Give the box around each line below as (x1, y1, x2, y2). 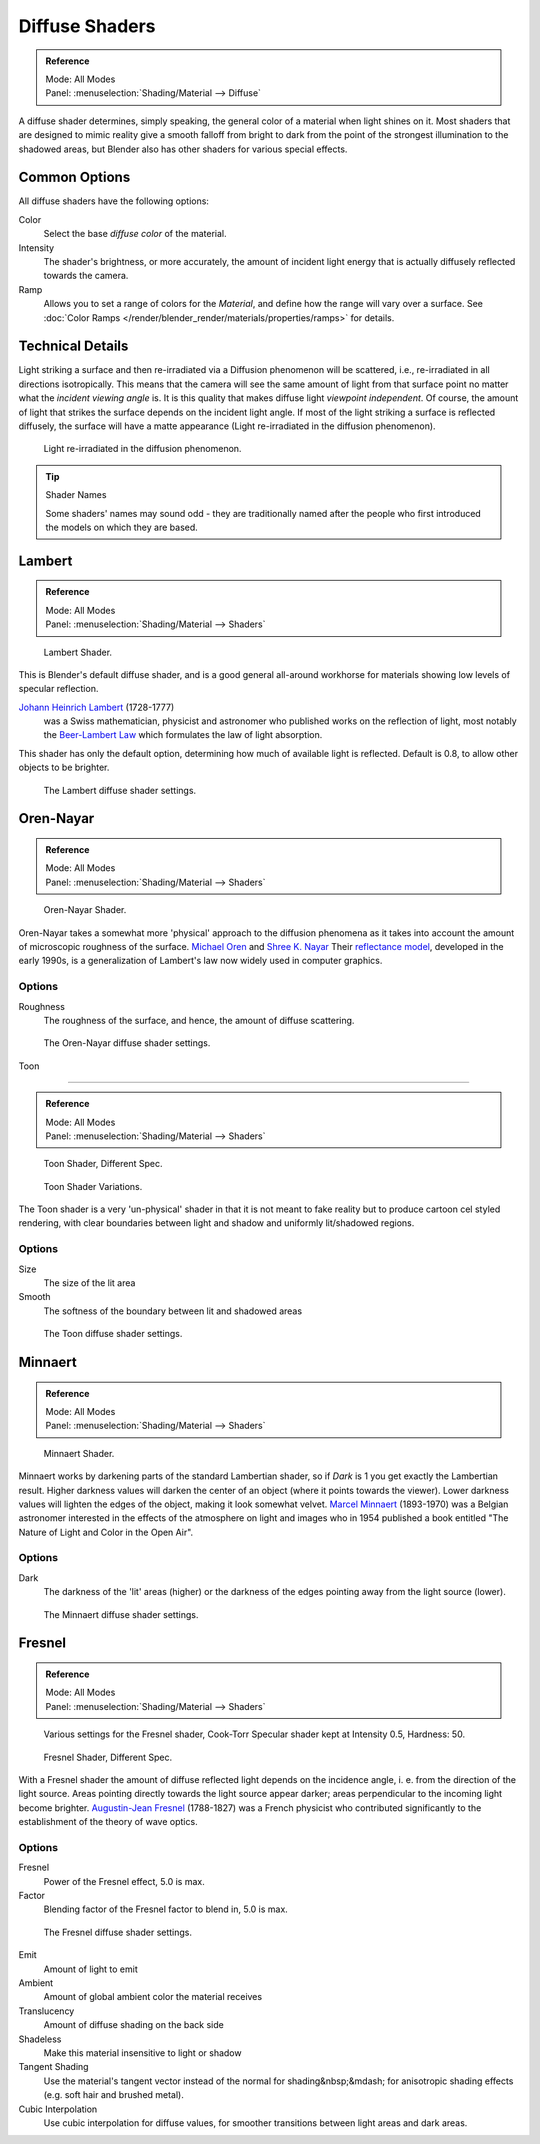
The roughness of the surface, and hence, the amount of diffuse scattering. (43, 1014, 355, 1026)
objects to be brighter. (18, 761, 110, 774)
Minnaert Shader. (43, 1447, 115, 1459)
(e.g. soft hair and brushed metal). (43, 2089, 185, 2101)
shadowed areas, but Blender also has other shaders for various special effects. (18, 143, 348, 155)
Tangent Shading (18, 2061, 89, 2073)
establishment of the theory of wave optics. (18, 1816, 199, 1828)
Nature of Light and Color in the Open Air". (18, 1526, 194, 1538)
